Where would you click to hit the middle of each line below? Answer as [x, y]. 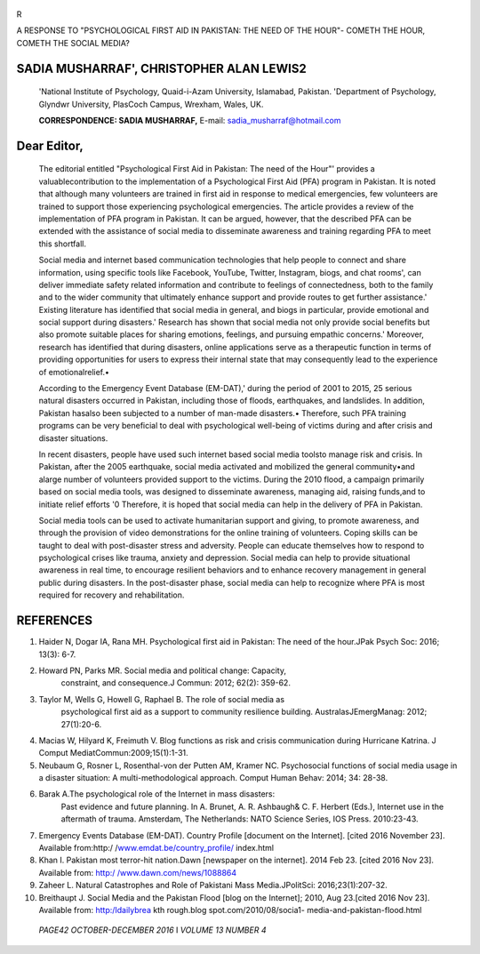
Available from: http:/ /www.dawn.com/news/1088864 [138, 872]
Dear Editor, [50, 145]
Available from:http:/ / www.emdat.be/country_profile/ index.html [156, 848]
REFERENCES [55, 621]
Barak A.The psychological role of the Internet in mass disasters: [157, 794]
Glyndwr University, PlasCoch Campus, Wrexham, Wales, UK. [151, 104]
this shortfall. [63, 244]
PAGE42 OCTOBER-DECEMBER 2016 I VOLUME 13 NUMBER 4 [152, 930]
